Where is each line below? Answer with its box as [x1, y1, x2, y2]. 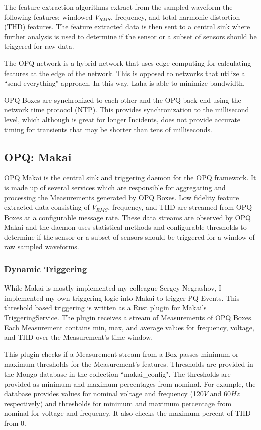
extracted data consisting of [4, 202, 90, 212]
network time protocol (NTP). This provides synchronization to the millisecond [4, 104, 249, 115]
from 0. [4, 418, 26, 428]
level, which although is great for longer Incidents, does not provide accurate [4, 114, 241, 124]
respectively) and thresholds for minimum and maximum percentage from [4, 398, 232, 408]
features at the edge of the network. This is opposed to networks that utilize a [4, 67, 245, 78]
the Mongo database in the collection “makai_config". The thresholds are [4, 369, 231, 379]
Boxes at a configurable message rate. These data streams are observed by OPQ [4, 211, 251, 222]
